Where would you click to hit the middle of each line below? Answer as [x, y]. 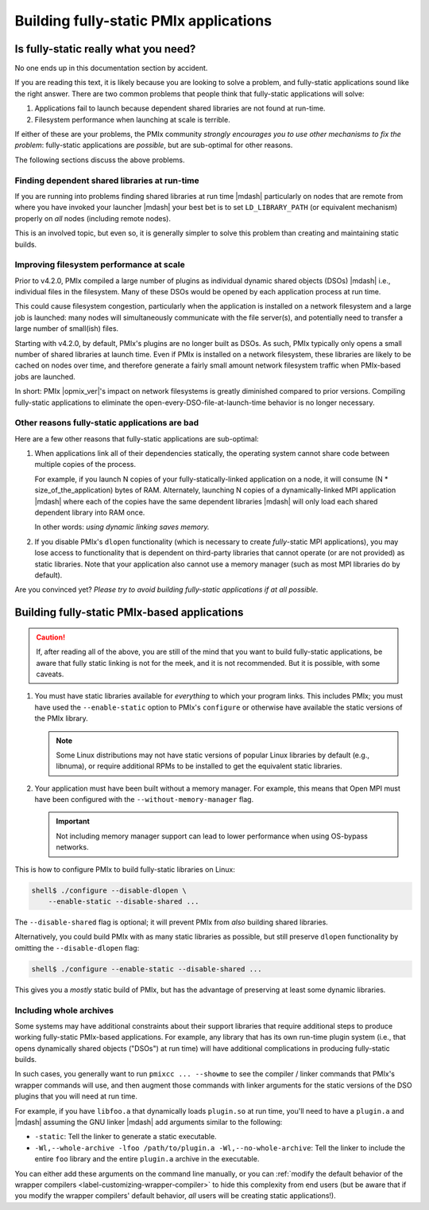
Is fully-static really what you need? [105, 49]
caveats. [50, 674]
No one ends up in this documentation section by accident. [111, 68]
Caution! [51, 637]
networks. [72, 847]
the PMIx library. [62, 718]
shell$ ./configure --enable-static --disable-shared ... [147, 969]
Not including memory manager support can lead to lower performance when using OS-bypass [212, 836]
